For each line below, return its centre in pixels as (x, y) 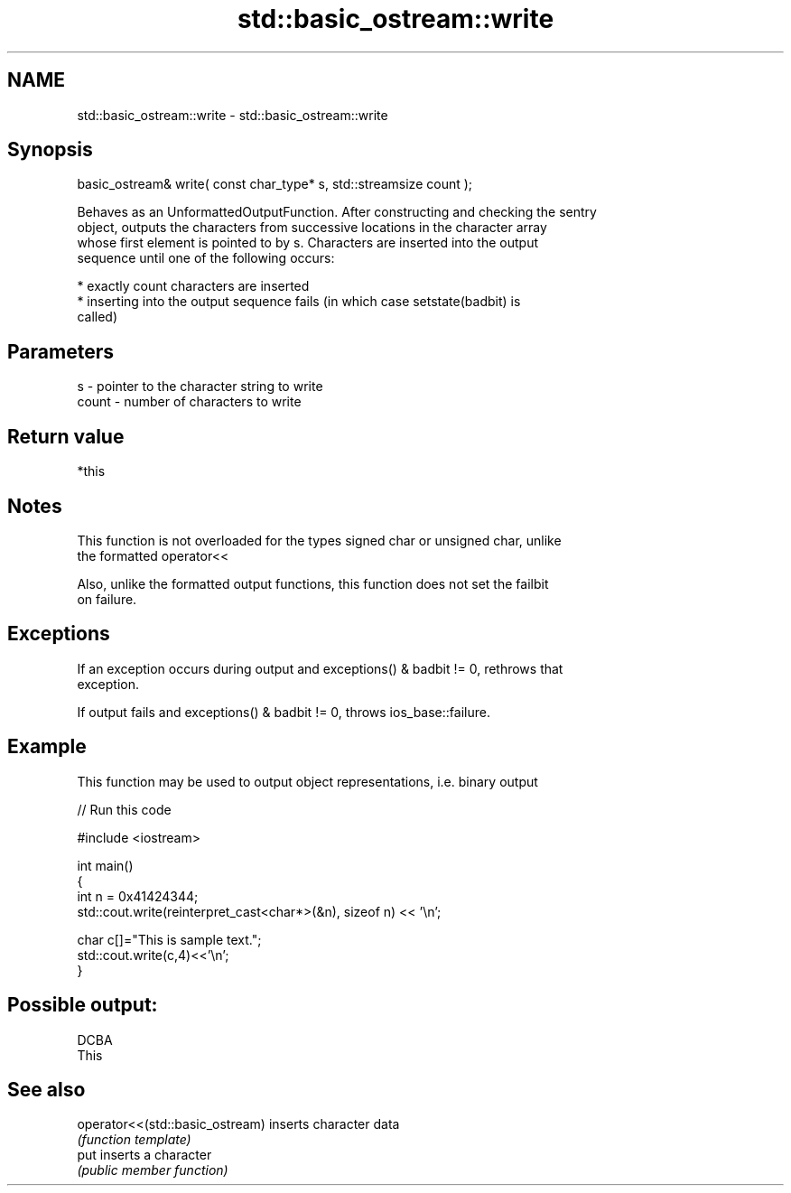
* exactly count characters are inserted (193, 286)
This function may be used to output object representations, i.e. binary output (307, 781)
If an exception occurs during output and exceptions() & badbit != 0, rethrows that (320, 668)
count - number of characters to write (189, 402)
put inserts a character (144, 1155)
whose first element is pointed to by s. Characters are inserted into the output (307, 243)
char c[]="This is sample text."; (169, 939)
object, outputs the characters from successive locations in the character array (312, 228)
